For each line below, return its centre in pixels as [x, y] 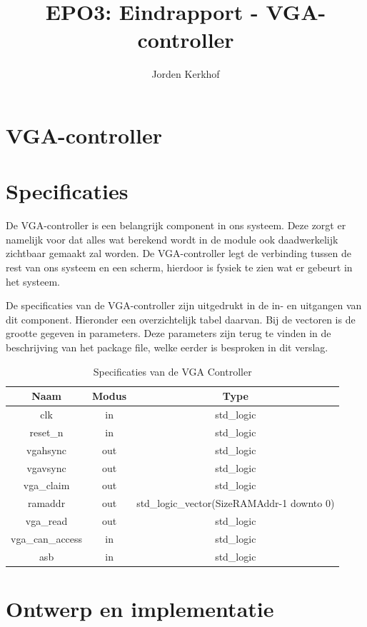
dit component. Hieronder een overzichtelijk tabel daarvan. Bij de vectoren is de [181, 319]
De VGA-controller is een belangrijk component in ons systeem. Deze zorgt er [176, 225]
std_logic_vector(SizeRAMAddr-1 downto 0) [236, 503]
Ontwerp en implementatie [140, 609]
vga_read [46, 521]
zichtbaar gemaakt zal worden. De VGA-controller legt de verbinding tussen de [179, 253]
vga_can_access [47, 538]
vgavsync [46, 467]
